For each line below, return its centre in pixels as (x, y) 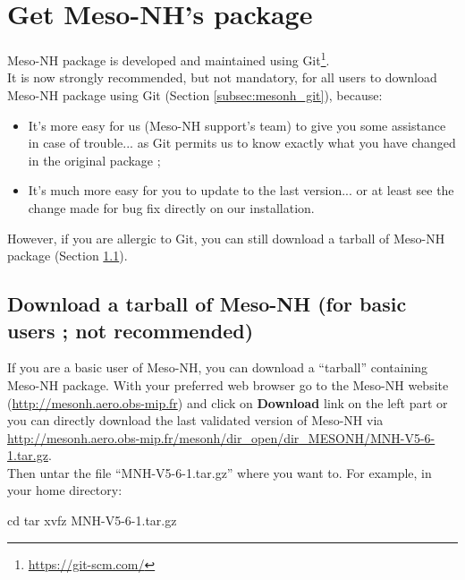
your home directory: (65, 490)
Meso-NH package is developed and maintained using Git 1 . (169, 59)
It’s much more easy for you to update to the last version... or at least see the (241, 190)
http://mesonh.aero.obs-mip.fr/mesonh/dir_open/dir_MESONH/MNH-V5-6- (221, 437)
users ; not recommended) (131, 330)
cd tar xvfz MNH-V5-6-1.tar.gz (92, 520)
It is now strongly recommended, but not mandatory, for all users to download (222, 77)
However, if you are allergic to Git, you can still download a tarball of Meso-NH (226, 238)
